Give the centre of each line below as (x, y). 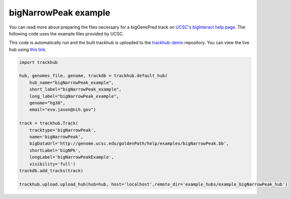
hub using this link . (28, 49)
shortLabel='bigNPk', (55, 150)
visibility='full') (53, 164)
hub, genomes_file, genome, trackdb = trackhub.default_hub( (93, 76)
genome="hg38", (47, 103)
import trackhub (39, 62)
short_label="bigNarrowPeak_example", (75, 89)
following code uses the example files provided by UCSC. (66, 33)
